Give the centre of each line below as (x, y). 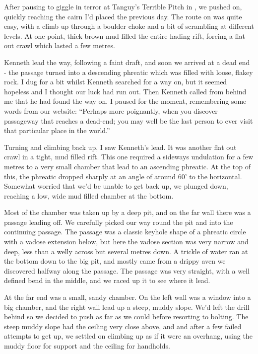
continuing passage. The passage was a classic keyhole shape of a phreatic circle (125, 232)
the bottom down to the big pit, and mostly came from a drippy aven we (115, 261)
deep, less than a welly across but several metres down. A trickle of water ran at (126, 251)
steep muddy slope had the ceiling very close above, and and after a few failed (123, 326)
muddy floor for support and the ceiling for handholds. (87, 346)
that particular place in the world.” (57, 130)
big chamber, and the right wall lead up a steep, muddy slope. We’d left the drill (127, 307)
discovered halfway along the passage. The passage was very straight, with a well (127, 270)
